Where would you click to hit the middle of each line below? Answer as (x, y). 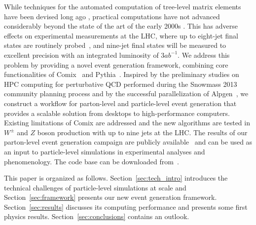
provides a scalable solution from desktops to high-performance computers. (117, 113)
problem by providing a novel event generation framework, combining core (116, 64)
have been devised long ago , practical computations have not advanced (112, 16)
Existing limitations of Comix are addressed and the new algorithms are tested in (127, 123)
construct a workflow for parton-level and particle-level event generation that (120, 103)
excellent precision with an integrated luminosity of (81, 55)
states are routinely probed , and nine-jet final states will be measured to (115, 45)
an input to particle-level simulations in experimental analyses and (105, 151)
